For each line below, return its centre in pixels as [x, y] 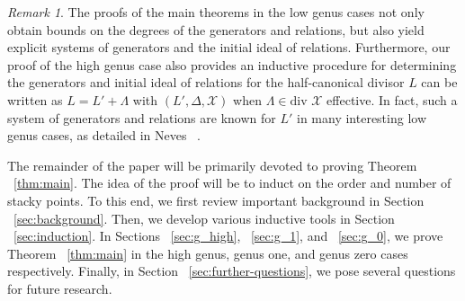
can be [439, 82]
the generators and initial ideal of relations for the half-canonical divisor [206, 82]
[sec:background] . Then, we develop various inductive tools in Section [204, 218]
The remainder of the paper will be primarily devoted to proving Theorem [212, 165]
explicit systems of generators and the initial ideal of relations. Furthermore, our [229, 47]
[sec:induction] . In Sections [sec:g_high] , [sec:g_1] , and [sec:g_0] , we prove [228, 236]
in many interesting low [362, 117]
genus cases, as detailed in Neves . [104, 135]
